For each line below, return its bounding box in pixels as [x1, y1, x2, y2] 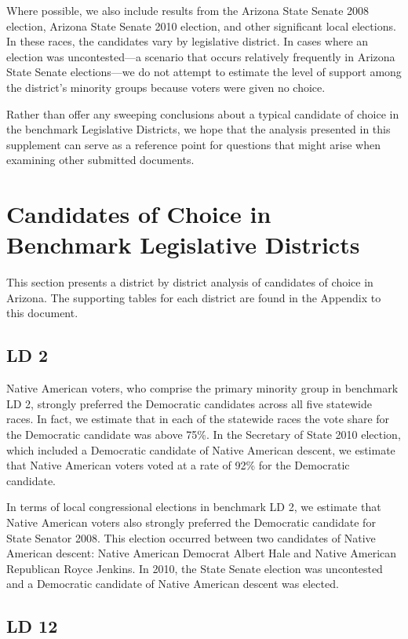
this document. [6, 305, 78, 321]
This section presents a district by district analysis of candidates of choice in [6, 274, 373, 290]
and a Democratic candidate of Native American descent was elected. [6, 575, 339, 592]
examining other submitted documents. [6, 152, 195, 168]
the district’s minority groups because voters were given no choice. [6, 79, 326, 95]
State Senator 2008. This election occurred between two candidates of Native [6, 529, 376, 546]
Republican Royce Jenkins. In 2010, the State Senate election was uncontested [6, 560, 383, 576]
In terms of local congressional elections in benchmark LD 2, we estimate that [6, 498, 381, 515]
